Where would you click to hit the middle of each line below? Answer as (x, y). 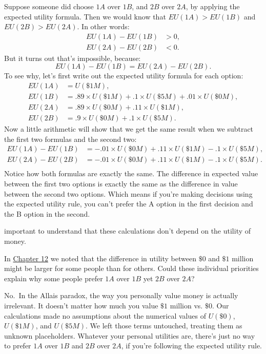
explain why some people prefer (54, 278)
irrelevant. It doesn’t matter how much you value (81, 305)
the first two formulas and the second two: (70, 139)
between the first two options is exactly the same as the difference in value (121, 184)
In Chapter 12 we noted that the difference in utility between (100, 258)
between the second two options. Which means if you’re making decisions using (128, 193)
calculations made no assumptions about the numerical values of (105, 315)
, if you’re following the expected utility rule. (191, 346)
